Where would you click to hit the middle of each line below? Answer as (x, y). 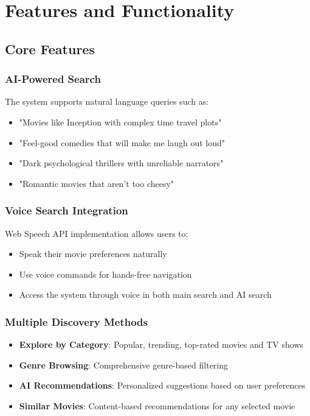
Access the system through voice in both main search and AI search (145, 294)
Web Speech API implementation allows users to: (97, 233)
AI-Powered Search (53, 79)
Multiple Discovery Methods (76, 321)
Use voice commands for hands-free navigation (105, 274)
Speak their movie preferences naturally (93, 254)
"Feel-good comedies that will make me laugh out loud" (122, 142)
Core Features (50, 48)
